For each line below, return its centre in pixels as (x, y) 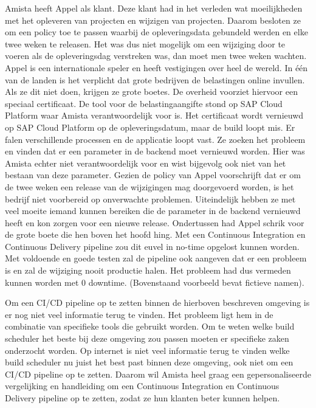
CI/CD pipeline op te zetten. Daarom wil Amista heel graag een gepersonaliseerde (158, 374)
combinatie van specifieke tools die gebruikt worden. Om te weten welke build (150, 326)
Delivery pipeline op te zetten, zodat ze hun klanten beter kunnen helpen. (143, 398)
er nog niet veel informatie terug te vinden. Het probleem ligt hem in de (139, 314)
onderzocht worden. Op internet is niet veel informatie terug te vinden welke (147, 350)
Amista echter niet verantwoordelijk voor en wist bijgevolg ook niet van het (146, 163)
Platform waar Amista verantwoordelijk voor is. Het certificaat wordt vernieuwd (154, 115)
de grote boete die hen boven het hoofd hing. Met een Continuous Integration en (155, 234)
